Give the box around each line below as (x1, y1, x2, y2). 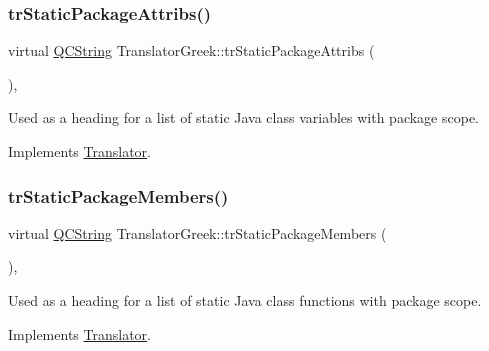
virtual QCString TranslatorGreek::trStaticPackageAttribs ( (8, 40, 375, 61)
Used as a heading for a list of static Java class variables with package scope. (8, 107, 479, 128)
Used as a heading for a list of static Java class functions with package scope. (8, 290, 482, 310)
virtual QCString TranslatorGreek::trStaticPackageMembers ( (8, 222, 387, 243)
